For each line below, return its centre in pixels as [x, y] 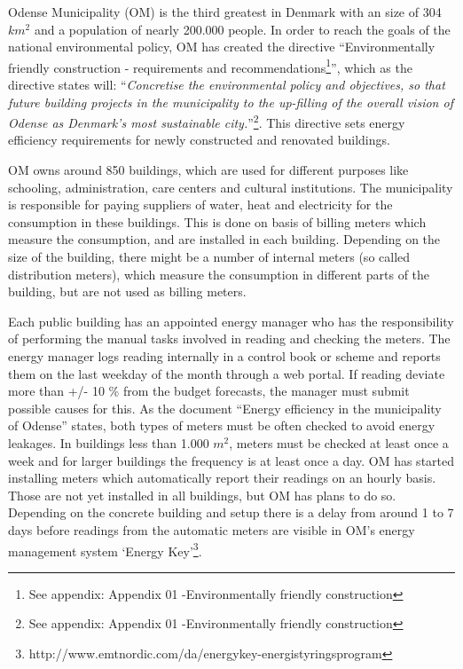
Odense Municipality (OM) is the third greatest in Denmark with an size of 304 [225, 12]
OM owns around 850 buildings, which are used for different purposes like [208, 170]
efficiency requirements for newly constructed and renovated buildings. [199, 140]
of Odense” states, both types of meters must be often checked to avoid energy [222, 425]
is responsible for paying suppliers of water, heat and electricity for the [200, 205]
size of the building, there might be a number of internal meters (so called [209, 257]
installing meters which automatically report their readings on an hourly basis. [222, 478]
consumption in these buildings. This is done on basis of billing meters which [217, 221]
